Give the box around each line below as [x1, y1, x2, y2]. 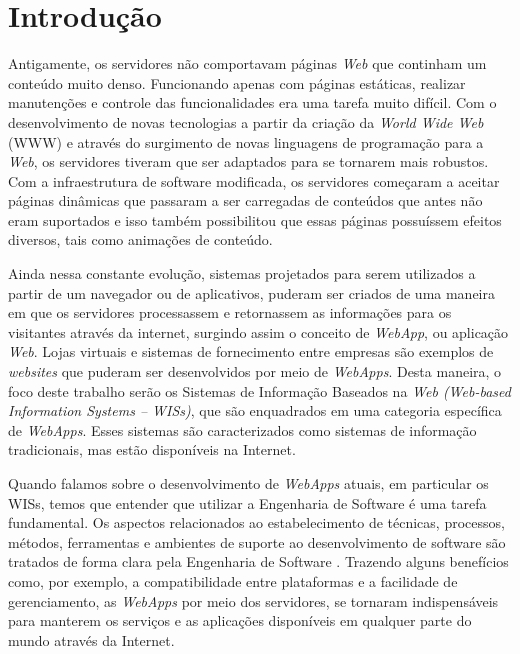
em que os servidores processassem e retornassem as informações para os [8, 302, 452, 323]
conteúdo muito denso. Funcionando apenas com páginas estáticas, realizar [8, 72, 466, 93]
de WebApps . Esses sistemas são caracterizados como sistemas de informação [8, 419, 477, 440]
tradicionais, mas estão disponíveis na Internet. [8, 439, 296, 460]
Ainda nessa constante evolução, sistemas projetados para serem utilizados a [8, 263, 476, 284]
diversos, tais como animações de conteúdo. [8, 229, 273, 250]
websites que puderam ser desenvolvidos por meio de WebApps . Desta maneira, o [8, 361, 502, 382]
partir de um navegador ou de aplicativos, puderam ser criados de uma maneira [8, 282, 496, 303]
